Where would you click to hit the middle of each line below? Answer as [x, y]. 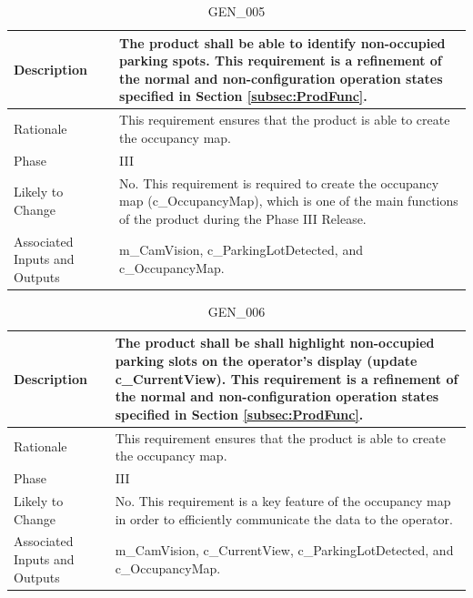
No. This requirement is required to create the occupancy [279, 182]
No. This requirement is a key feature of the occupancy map [283, 500]
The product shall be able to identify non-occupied [282, 42]
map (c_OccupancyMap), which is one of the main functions [289, 201]
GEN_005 [236, 11]
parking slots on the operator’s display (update [266, 360]
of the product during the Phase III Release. [243, 218]
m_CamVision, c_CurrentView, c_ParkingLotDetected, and [284, 550]
